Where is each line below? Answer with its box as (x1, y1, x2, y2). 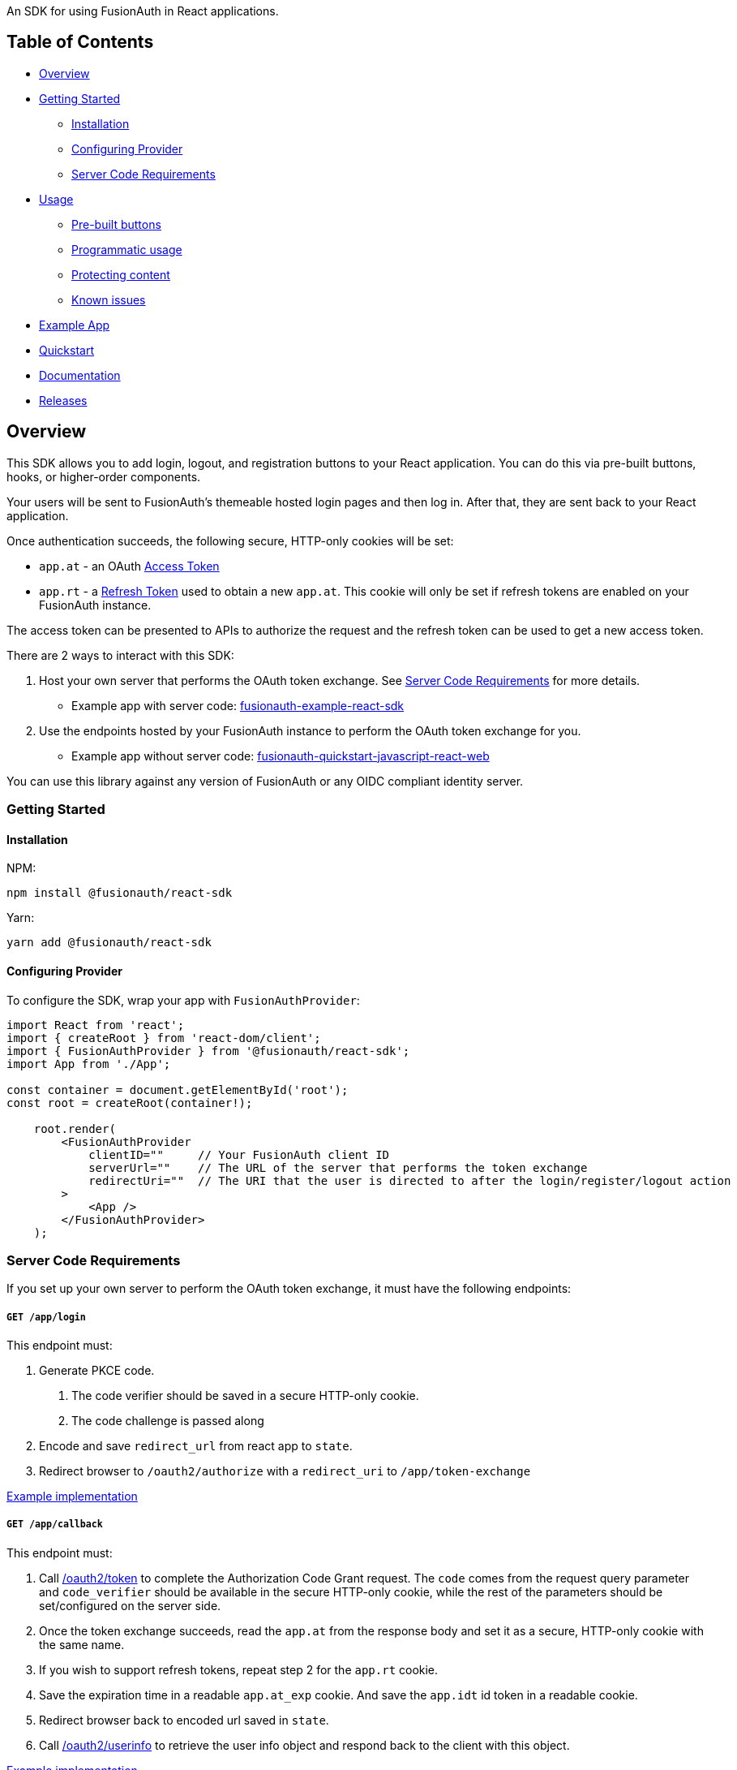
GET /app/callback (6, 1518, 103, 1531)
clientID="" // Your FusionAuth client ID (88, 1148, 390, 1161)
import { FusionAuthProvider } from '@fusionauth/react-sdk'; (6, 1044, 410, 1057)
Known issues (71, 292, 146, 307)
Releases (39, 393, 88, 407)
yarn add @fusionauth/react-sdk (6, 936, 212, 950)
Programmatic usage (71, 242, 182, 256)
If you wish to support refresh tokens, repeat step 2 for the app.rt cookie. (39, 1662, 439, 1677)
